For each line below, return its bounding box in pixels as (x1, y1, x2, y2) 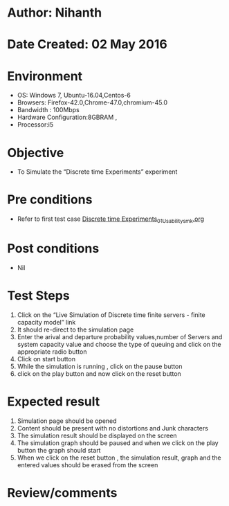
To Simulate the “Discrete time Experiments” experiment (17, 168, 178, 176)
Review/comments (7, 485, 118, 500)
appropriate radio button (17, 347, 87, 356)
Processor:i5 (17, 120, 54, 129)
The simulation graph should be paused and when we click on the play (17, 438, 219, 447)
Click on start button (17, 354, 76, 363)
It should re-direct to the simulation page (17, 325, 134, 334)
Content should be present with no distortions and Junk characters (17, 424, 209, 432)
